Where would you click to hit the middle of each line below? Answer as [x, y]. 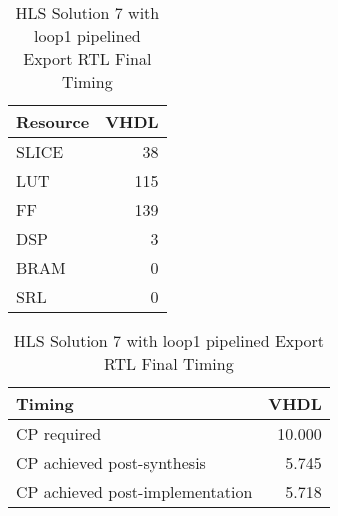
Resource [53, 121]
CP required [59, 433]
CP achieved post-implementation [134, 491]
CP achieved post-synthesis [111, 462]
